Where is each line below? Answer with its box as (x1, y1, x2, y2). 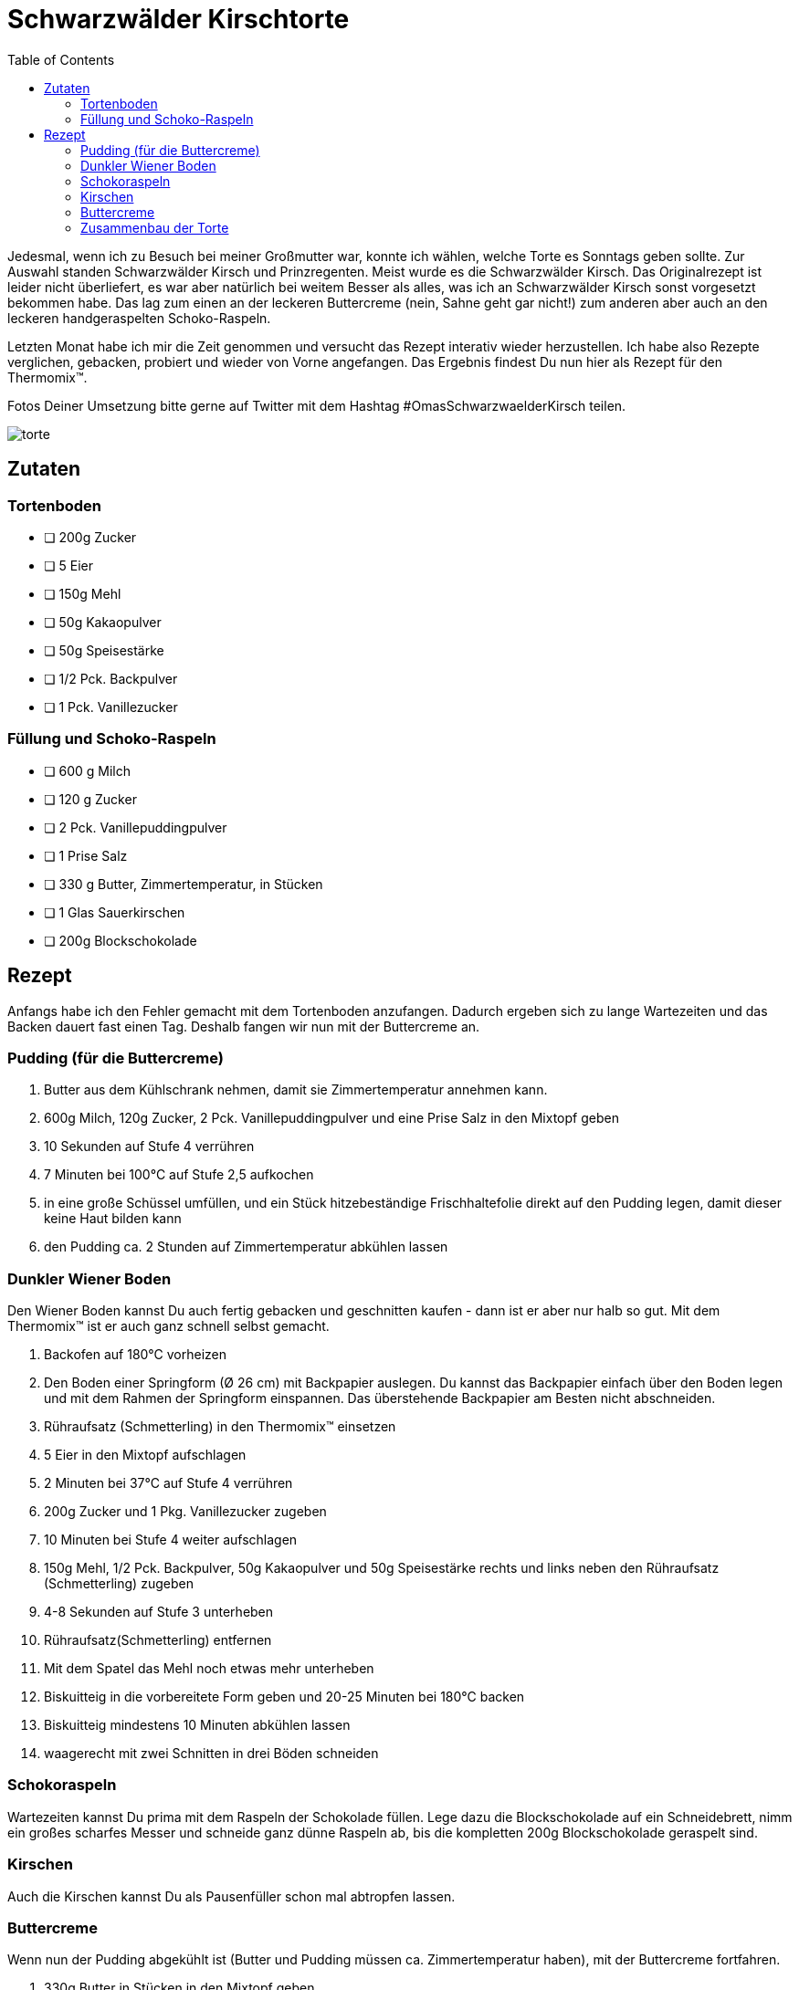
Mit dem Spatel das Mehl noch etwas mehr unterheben (44, 1660, 374, 1677)
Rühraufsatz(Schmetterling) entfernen (44, 1632, 272, 1649)
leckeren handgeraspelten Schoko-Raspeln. (7, 309, 271, 326)
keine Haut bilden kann (44, 1210, 182, 1227)
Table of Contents (7, 51, 115, 68)
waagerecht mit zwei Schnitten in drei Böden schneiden (44, 1745, 379, 1762)
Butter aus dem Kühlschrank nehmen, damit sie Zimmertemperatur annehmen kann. (44, 1082, 548, 1098)
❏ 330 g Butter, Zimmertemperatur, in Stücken (44, 875, 323, 892)
